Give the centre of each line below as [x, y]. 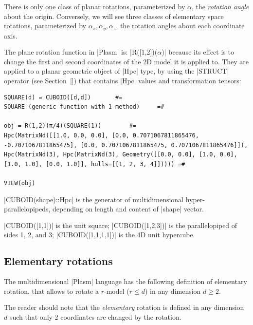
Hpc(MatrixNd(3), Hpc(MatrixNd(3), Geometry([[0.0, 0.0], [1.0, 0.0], [121, 155]
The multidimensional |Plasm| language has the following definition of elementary [126, 281]
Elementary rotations [58, 261]
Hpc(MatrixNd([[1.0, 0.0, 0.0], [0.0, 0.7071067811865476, [101, 135]
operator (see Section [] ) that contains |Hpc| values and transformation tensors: [123, 81]
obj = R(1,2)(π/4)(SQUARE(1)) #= [70, 126]
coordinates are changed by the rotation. [121, 316]
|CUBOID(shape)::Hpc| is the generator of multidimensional [94, 199]
